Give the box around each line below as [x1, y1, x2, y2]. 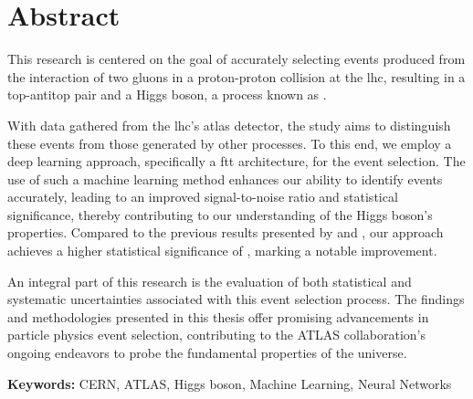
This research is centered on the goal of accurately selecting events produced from [7, 49, 466, 68]
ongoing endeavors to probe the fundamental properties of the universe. [7, 343, 407, 362]
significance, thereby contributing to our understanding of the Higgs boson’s [7, 205, 433, 224]
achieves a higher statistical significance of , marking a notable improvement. [7, 241, 437, 260]
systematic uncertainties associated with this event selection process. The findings [7, 289, 465, 309]
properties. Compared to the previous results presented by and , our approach [7, 223, 444, 242]
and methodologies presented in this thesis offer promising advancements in [7, 307, 429, 326]
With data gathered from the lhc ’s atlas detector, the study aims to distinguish [7, 115, 451, 134]
